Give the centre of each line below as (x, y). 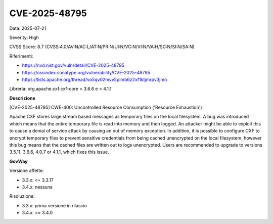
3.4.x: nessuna (37, 187)
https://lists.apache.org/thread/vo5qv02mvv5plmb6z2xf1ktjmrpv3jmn (95, 79)
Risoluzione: (22, 196)
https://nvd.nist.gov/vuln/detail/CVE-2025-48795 (73, 65)
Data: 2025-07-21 (28, 28)
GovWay (18, 161)
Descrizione (22, 98)
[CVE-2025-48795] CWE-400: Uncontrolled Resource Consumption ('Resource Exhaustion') (106, 107)
